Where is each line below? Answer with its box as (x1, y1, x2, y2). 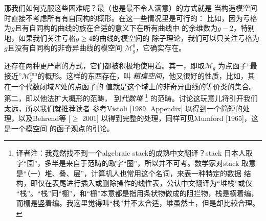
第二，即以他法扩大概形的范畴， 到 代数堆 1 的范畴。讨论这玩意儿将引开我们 (4, 91, 258, 103)
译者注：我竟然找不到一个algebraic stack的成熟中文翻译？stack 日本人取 (16, 148, 253, 158)
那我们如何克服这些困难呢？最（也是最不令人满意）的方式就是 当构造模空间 (4, 3, 257, 13)
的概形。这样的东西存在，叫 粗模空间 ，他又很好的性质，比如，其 (37, 70, 255, 81)
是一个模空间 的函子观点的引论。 (4, 122, 114, 133)
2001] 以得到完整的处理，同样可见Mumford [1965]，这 (82, 113, 258, 124)
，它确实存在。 (136, 42, 186, 53)
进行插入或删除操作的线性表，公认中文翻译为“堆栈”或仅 (66, 178, 253, 188)
